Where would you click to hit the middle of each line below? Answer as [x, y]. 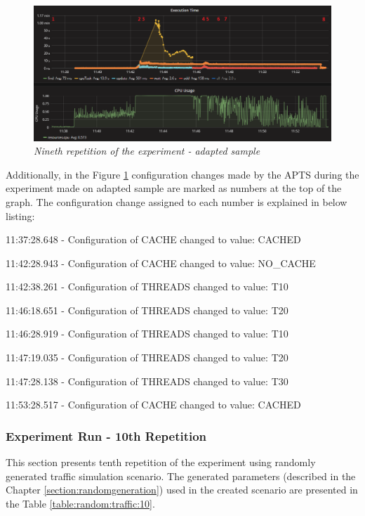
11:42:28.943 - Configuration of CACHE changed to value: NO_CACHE [161, 263]
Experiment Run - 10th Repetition [106, 436]
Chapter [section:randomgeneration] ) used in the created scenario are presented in [182, 490]
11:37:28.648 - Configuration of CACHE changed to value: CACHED [153, 239]
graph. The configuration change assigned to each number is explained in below [177, 201]
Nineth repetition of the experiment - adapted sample [147, 151]
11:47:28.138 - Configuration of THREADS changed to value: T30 [147, 381]
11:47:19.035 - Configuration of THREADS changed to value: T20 [147, 357]
